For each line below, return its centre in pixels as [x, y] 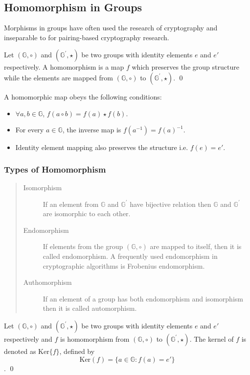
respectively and [28, 338]
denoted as [20, 351]
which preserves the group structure [185, 67]
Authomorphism [47, 282]
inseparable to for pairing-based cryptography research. [87, 37]
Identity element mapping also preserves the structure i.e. [102, 147]
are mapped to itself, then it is [196, 246]
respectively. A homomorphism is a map [64, 67]
